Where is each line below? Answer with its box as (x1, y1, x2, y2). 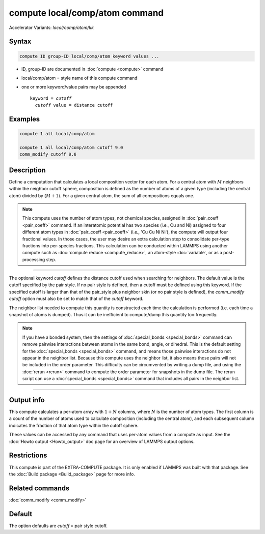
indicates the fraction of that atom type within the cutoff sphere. (9, 422, 139, 428)
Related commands (9, 484, 70, 492)
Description (9, 166, 46, 174)
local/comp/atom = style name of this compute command (21, 75, 137, 81)
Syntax (9, 37, 31, 46)
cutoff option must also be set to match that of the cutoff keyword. (9, 296, 144, 302)
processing (22, 256, 45, 263)
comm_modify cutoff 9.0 (19, 151, 77, 157)
